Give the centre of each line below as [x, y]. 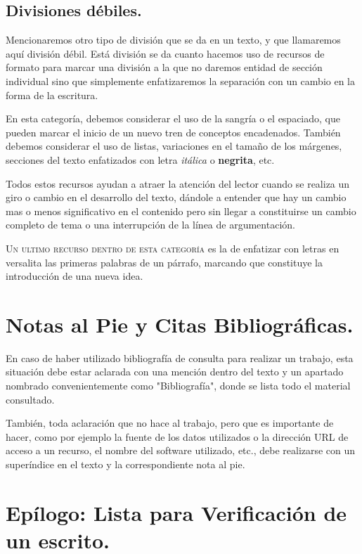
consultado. [30, 399]
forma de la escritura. [52, 95]
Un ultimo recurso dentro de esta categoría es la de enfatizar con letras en [173, 248]
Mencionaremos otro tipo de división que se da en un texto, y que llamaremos [173, 40]
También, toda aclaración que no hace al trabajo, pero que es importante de [170, 423]
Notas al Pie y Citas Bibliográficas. [180, 324]
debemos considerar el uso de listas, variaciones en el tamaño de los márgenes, [174, 146]
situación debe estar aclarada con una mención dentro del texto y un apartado [175, 372]
